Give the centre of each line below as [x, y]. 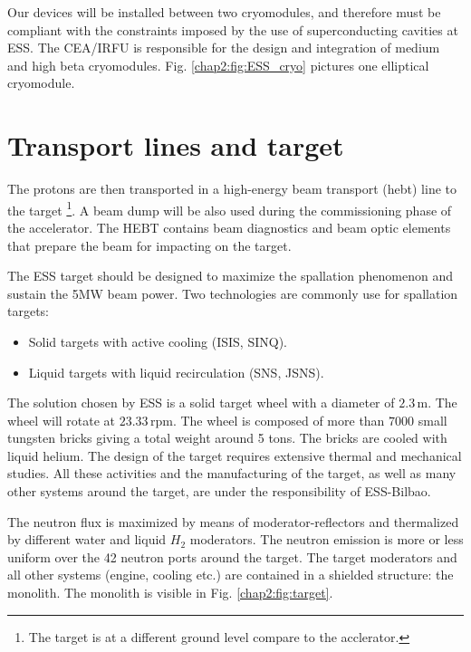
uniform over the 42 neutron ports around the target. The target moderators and [232, 556]
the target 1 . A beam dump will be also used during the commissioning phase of [230, 208]
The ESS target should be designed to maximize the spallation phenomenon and [231, 276]
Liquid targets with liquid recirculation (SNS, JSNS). [176, 372]
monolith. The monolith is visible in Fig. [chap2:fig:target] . [170, 593]
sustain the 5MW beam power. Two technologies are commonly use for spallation [233, 293]
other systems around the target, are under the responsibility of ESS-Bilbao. [219, 491]
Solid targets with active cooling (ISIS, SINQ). [158, 341]
